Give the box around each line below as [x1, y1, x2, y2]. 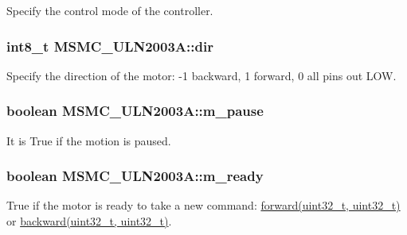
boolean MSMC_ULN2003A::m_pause [6, 101, 264, 121]
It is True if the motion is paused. [6, 132, 171, 148]
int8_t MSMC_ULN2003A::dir [6, 36, 213, 56]
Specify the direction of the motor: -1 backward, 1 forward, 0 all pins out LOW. [6, 67, 397, 83]
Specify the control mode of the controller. [6, 2, 213, 18]
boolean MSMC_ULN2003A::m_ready [6, 166, 264, 186]
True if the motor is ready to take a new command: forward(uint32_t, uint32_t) [6, 197, 401, 214]
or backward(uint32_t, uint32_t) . [6, 213, 172, 229]
